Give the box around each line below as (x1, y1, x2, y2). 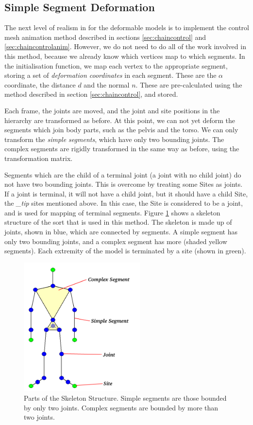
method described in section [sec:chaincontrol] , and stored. (4, 89, 178, 99)
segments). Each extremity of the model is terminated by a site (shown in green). (4, 246, 246, 256)
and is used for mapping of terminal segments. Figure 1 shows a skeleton (4, 207, 220, 217)
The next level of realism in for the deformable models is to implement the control (4, 22, 249, 33)
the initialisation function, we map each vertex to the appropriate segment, (4, 60, 228, 71)
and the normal (84, 79, 130, 89)
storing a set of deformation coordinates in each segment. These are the (4, 70, 217, 80)
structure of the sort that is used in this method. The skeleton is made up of (4, 217, 232, 227)
